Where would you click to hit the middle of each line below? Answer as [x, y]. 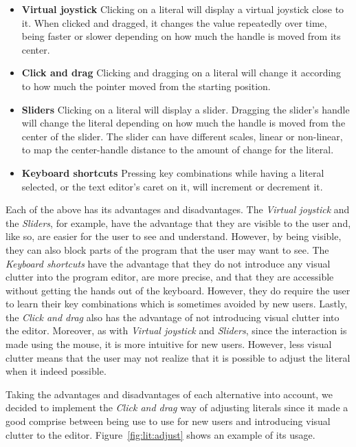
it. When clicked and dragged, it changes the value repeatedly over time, [174, 22]
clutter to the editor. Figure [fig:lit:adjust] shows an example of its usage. [160, 434]
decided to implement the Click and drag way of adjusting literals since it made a [177, 407]
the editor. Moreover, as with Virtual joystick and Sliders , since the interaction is [176, 330]
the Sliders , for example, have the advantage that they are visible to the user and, [178, 222]
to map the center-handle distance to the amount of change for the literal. [178, 150]
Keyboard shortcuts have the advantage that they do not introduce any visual [168, 263]
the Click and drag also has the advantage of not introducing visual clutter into [173, 317]
